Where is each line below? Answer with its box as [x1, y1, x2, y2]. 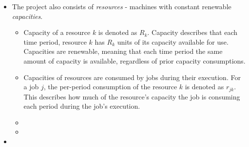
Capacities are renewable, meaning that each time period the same [23, 46, 223, 56]
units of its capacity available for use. [117, 36, 229, 47]
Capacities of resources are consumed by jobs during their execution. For [23, 72, 241, 82]
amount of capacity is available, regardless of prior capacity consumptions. [23, 55, 246, 65]
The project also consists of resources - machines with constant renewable [12, 1, 231, 11]
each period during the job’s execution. [23, 101, 140, 111]
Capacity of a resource [23, 27, 91, 37]
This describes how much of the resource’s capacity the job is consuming [23, 91, 240, 101]
